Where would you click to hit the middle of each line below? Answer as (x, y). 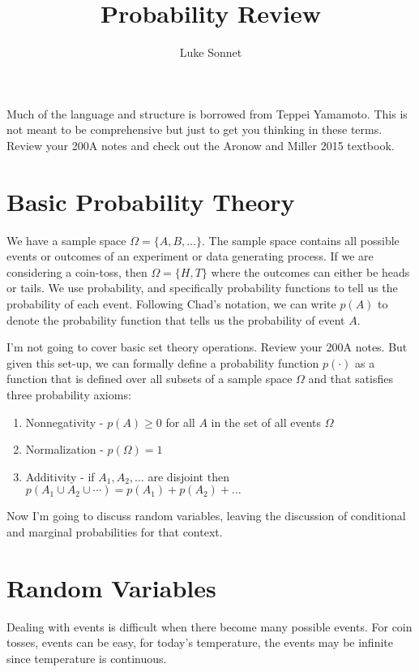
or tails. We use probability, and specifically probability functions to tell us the (202, 288)
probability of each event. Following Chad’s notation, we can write (171, 304)
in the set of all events (266, 422)
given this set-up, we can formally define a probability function (163, 362)
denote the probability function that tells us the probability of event (176, 319)
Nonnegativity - (64, 422)
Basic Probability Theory (151, 201)
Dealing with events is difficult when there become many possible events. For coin (209, 626)
